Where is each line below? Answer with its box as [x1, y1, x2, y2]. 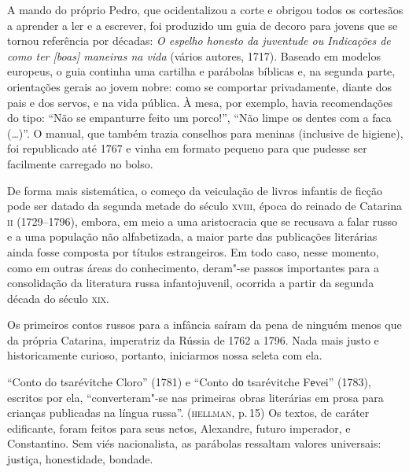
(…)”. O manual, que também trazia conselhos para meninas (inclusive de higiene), [7, 124, 403, 141]
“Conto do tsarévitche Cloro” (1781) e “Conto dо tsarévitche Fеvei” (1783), [7, 374, 371, 390]
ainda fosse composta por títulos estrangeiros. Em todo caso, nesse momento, [7, 243, 379, 260]
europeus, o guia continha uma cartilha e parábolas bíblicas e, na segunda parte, [7, 63, 396, 79]
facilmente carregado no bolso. [7, 155, 153, 171]
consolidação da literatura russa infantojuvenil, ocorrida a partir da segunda [7, 275, 374, 291]
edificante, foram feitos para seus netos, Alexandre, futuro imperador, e [7, 419, 351, 436]
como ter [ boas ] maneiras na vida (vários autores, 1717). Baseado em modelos [7, 47, 381, 64]
